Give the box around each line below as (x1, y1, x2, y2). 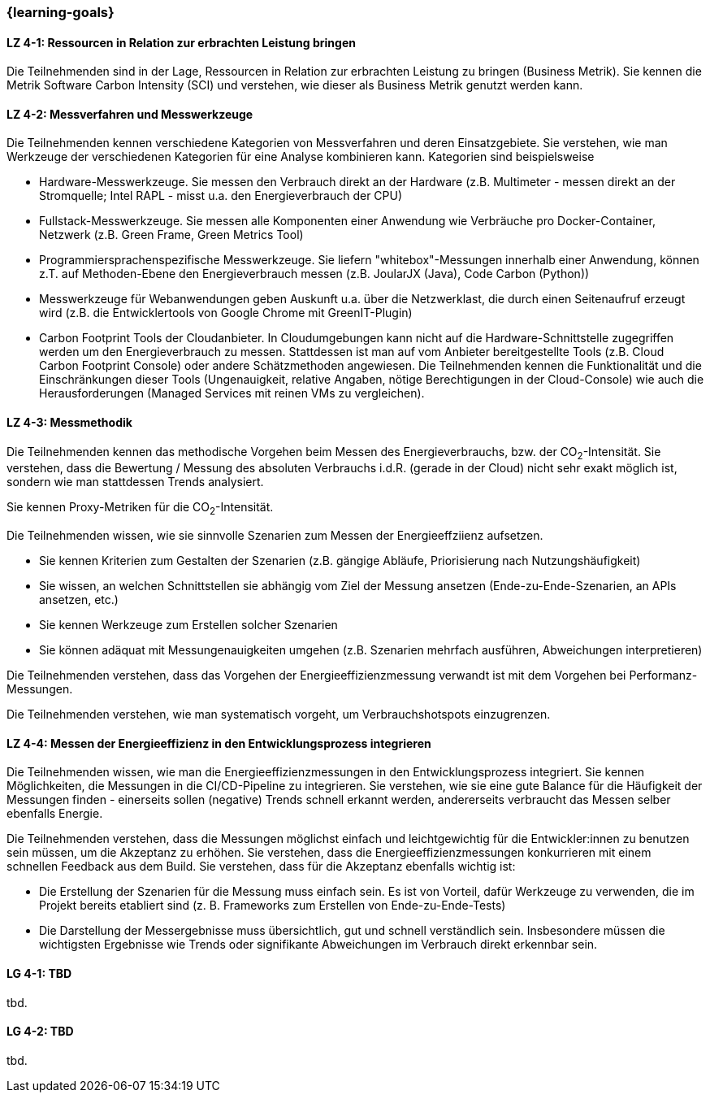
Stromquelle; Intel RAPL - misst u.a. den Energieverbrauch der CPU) (39, 189, 403, 203)
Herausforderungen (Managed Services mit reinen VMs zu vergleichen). (39, 386, 425, 401)
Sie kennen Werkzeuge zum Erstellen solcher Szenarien (39, 618, 338, 632)
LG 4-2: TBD (6, 1024, 74, 1039)
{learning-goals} (6, 4, 115, 20)
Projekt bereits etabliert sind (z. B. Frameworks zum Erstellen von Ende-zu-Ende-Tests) (39, 898, 506, 913)
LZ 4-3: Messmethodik (6, 415, 132, 430)
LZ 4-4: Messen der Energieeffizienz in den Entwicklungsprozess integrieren (6, 736, 431, 750)
